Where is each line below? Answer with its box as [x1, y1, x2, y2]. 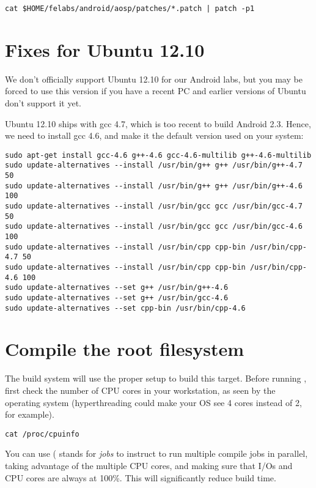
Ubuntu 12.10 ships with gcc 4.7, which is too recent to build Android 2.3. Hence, [5, 117, 311, 130]
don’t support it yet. [5, 96, 81, 109]
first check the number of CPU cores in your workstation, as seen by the [5, 383, 276, 396]
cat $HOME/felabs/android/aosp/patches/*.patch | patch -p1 [5, 4, 255, 13]
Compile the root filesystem [5, 336, 244, 361]
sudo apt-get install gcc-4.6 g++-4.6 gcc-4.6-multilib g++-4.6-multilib [5, 150, 312, 160]
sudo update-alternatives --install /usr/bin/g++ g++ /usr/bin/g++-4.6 [5, 181, 303, 190]
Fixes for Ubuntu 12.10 [5, 37, 205, 62]
